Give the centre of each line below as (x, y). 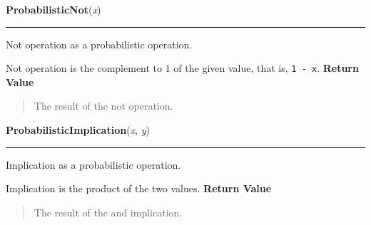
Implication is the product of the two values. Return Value (139, 188)
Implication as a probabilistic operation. (93, 164)
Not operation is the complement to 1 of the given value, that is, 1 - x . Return (182, 68)
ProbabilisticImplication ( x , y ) (78, 130)
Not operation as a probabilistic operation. (99, 44)
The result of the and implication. (108, 212)
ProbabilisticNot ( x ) (54, 9)
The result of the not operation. (103, 106)
